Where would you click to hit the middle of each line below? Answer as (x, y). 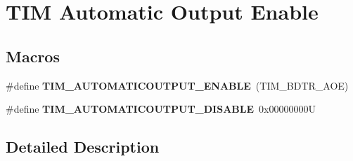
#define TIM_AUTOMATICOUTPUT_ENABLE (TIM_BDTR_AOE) (177, 85)
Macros (33, 56)
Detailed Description (83, 147)
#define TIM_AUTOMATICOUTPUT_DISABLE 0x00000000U (161, 109)
